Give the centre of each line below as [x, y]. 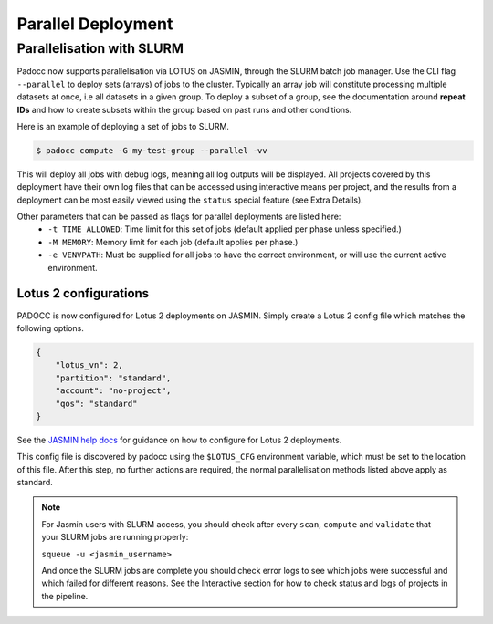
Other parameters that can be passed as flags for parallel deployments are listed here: [179, 217]
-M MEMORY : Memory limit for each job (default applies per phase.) [173, 242]
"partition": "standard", [113, 378]
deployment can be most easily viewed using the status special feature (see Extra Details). [190, 200]
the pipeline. [65, 596]
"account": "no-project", [113, 391]
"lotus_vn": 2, [89, 365]
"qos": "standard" [96, 403]
